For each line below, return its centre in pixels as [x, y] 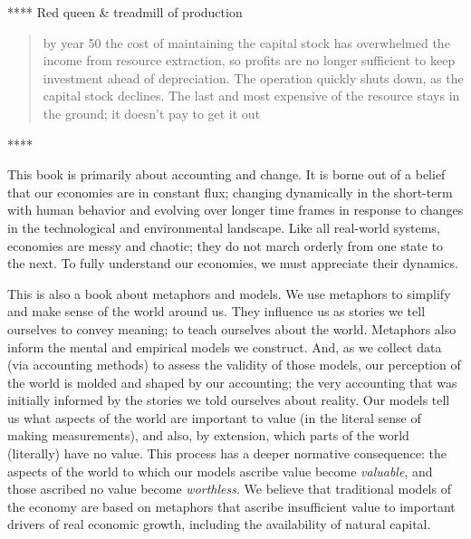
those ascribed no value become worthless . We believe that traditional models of [229, 489]
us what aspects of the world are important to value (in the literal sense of [214, 417]
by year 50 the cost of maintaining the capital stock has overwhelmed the [246, 42]
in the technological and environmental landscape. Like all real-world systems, [224, 227]
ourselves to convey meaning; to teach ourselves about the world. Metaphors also [232, 328]
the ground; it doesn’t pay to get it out [152, 113]
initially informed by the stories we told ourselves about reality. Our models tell [229, 400]
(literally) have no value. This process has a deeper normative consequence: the [227, 453]
